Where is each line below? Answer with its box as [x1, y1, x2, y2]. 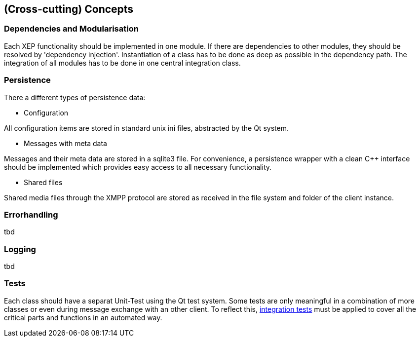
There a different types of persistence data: [4, 93, 146, 102]
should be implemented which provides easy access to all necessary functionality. [4, 162, 272, 171]
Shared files [24, 178, 63, 187]
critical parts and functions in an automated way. [4, 313, 162, 322]
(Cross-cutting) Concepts [4, 3, 134, 15]
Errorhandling [4, 209, 58, 220]
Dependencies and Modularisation [4, 24, 139, 34]
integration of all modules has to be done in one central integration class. [4, 58, 241, 67]
